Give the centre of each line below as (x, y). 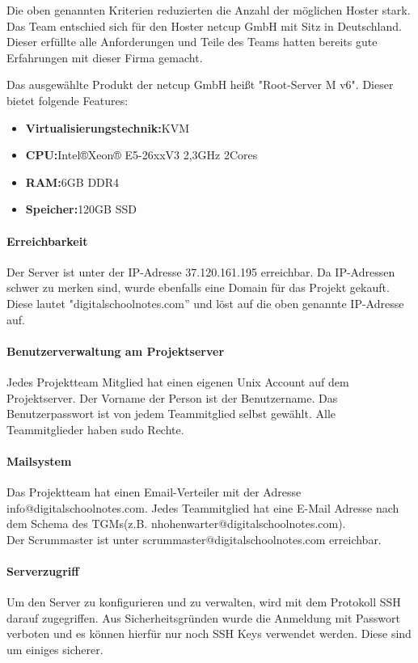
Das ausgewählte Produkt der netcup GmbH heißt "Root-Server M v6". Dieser (200, 84)
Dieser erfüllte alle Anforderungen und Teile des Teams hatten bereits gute (192, 42)
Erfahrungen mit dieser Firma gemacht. (105, 57)
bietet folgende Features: (68, 100)
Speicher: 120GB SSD (81, 209)
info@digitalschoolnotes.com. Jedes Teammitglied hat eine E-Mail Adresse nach (203, 507)
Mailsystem (39, 460)
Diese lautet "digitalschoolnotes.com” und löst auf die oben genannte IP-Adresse (205, 303)
